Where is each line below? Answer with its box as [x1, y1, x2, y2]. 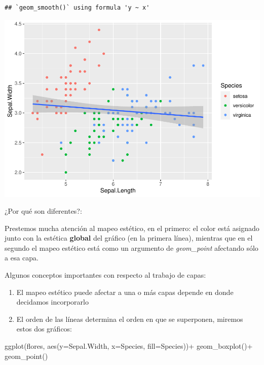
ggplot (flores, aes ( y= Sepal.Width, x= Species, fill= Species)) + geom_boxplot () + [5, 341, 253, 351]
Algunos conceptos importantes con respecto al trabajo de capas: [5, 270, 206, 280]
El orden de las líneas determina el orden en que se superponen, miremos [16, 313, 243, 324]
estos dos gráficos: [16, 323, 72, 334]
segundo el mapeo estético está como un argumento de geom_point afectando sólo [5, 242, 258, 253]
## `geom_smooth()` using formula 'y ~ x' [5, 4, 150, 11]
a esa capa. [5, 252, 39, 263]
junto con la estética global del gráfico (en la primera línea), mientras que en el [5, 233, 253, 243]
